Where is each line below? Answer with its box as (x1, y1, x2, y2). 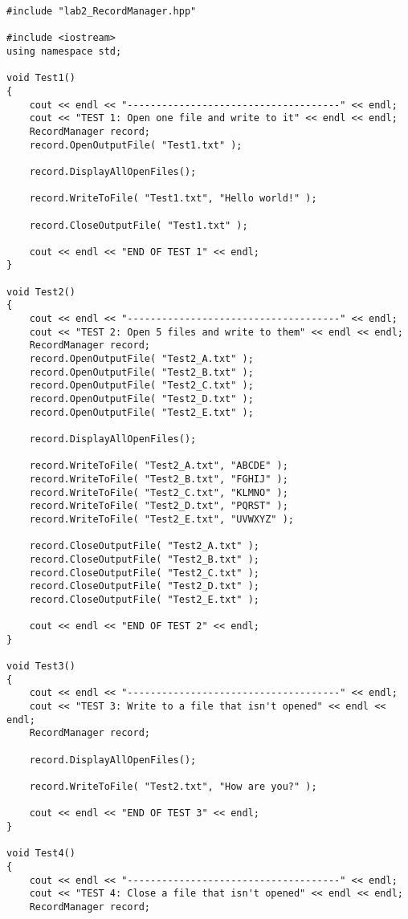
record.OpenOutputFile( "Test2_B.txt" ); (29, 366, 254, 378)
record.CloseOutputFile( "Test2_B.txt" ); (29, 553, 259, 565)
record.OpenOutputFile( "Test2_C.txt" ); (29, 380, 254, 392)
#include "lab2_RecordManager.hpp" (6, 6, 197, 17)
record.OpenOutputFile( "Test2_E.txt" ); (29, 406, 254, 418)
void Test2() (6, 286, 75, 298)
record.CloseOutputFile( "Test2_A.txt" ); (29, 540, 259, 552)
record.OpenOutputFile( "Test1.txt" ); (29, 139, 243, 151)
